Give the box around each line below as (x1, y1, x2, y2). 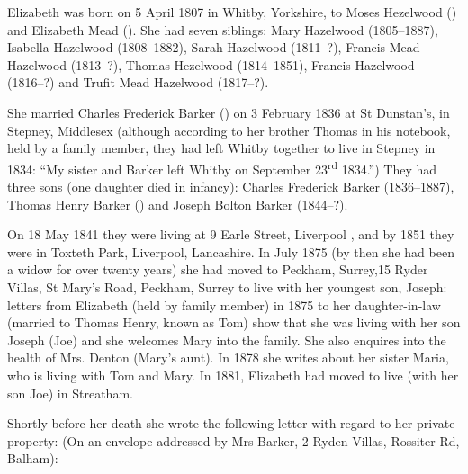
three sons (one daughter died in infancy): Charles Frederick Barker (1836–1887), (7, 177, 454, 195)
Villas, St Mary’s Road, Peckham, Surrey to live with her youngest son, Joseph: (7, 277, 447, 296)
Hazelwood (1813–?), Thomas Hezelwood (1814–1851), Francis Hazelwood (7, 55, 415, 74)
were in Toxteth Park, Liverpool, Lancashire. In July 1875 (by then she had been (7, 242, 454, 261)
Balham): (7, 449, 58, 468)
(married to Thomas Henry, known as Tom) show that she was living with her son (7, 313, 461, 332)
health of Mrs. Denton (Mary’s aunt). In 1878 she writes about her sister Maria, (7, 348, 449, 367)
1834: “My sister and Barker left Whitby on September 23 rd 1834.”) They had (7, 157, 437, 178)
